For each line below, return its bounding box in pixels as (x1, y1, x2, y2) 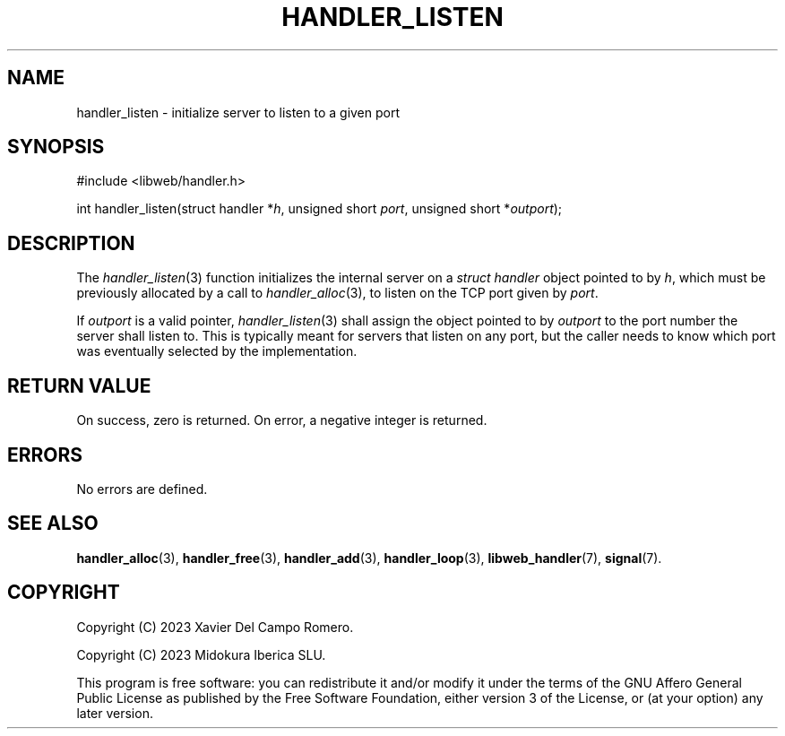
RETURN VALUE (7, 374, 151, 397)
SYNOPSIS (7, 135, 105, 159)
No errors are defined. (76, 481, 208, 497)
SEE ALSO (7, 512, 99, 535)
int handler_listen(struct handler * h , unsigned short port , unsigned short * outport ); (76, 201, 563, 217)
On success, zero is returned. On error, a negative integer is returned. (76, 412, 487, 429)
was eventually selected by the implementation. (76, 343, 358, 359)
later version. (76, 705, 153, 721)
